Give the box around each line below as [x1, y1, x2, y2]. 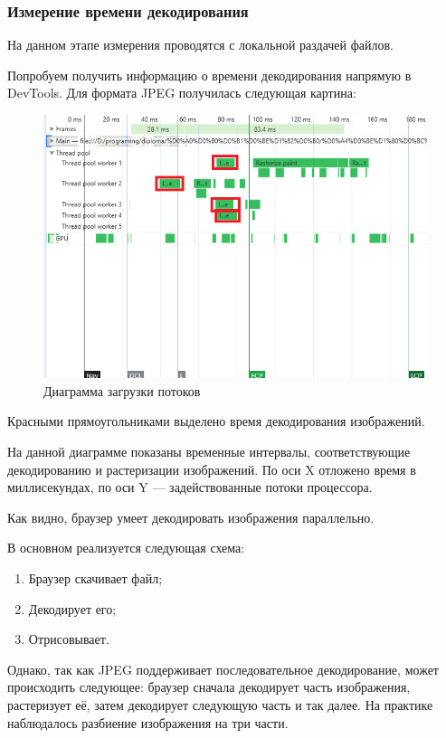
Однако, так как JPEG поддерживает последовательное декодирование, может [7, 659, 439, 678]
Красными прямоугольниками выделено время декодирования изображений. [7, 412, 425, 430]
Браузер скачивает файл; [28, 568, 163, 587]
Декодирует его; [28, 599, 117, 618]
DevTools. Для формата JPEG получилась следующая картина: [7, 83, 356, 102]
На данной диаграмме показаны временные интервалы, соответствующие [7, 441, 411, 460]
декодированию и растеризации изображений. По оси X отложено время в [7, 459, 416, 478]
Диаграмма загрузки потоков [43, 381, 201, 400]
